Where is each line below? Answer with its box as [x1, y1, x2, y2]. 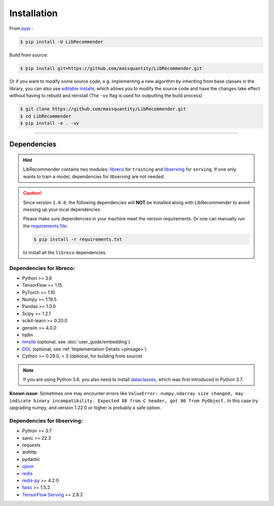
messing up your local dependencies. [23, 206, 101, 212]
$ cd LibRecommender [20, 113, 71, 119]
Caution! [23, 190, 42, 196]
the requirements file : [23, 223, 68, 229]
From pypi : [9, 25, 33, 31]
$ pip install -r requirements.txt [33, 236, 122, 242]
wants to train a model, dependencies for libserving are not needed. [23, 173, 165, 179]
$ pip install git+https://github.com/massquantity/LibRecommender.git [20, 65, 202, 71]
